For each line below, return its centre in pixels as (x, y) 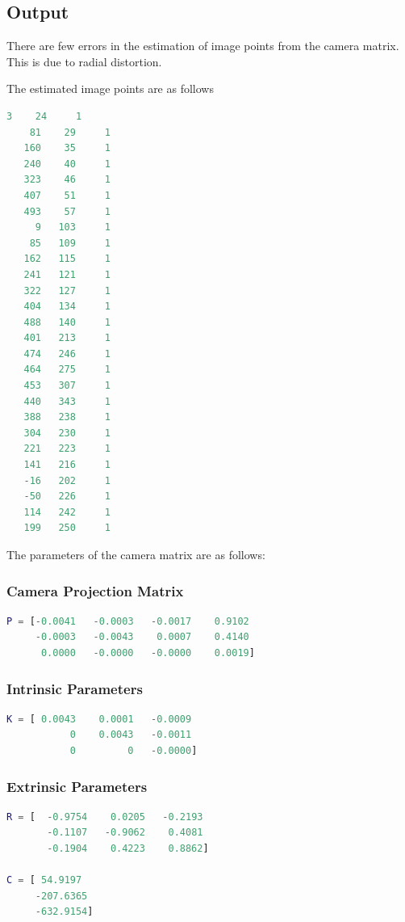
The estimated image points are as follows (110, 88)
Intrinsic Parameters (75, 688)
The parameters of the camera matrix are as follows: (136, 555)
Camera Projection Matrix (95, 590)
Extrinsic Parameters (77, 786)
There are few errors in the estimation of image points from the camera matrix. (203, 46)
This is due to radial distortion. (84, 61)
